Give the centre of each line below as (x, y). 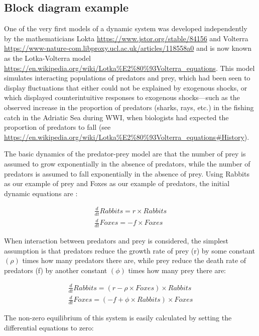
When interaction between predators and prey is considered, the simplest (116, 241)
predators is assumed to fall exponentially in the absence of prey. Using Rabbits (127, 173)
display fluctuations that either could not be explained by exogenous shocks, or (126, 87)
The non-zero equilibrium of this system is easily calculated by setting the (118, 318)
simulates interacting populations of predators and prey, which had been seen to (127, 78)
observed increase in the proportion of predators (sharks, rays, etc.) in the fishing (129, 107)
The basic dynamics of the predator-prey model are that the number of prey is (125, 154)
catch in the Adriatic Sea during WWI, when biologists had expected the (116, 117)
